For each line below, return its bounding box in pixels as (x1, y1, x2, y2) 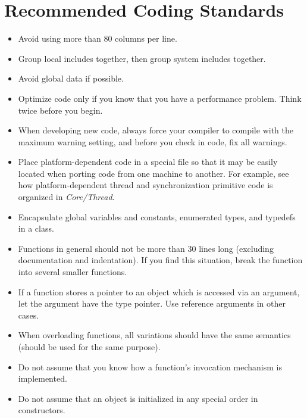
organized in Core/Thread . (18, 191, 115, 203)
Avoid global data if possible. (18, 72, 124, 85)
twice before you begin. (18, 104, 103, 116)
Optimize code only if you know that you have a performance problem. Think (18, 92, 302, 104)
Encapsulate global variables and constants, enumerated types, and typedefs (18, 210, 296, 223)
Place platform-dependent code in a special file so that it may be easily (18, 155, 278, 168)
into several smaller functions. (18, 266, 127, 278)
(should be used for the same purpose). (18, 341, 161, 353)
